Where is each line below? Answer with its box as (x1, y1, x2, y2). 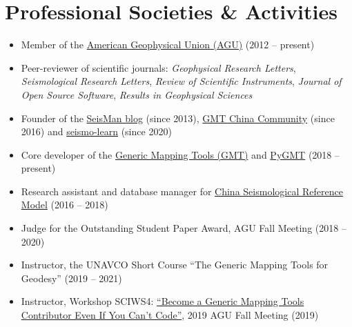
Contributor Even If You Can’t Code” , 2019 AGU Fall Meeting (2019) (21, 308, 319, 322)
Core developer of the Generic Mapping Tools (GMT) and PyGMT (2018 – (21, 147, 340, 161)
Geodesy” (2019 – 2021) (21, 270, 122, 285)
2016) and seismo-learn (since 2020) (21, 124, 172, 139)
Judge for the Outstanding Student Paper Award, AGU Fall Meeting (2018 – (21, 221, 346, 235)
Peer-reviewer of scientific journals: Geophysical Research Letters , (21, 60, 296, 75)
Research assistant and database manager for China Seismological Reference (21, 184, 343, 198)
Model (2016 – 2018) (21, 197, 108, 212)
